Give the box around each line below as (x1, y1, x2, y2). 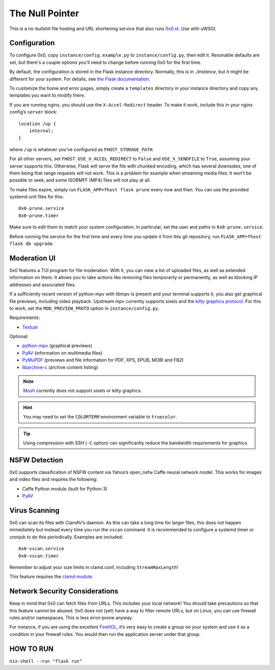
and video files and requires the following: (9, 476, 98, 482)
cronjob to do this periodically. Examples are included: (9, 534, 123, 540)
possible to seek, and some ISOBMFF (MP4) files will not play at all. (9, 177, 151, 183)
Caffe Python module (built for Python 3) (22, 485, 108, 492)
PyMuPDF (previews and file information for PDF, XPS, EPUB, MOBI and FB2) (22, 357, 184, 363)
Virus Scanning (9, 506, 60, 515)
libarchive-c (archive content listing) (22, 364, 98, 370)
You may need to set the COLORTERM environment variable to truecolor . (23, 414, 177, 420)
